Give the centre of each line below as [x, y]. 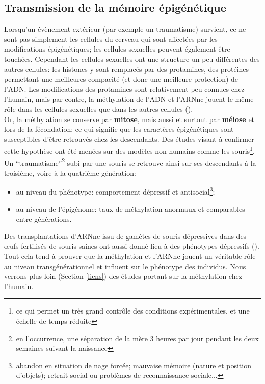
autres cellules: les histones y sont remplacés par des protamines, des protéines [127, 69]
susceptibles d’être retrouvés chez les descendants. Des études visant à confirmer [129, 139]
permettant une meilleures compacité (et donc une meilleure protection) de [121, 79]
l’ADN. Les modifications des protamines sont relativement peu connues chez [124, 89]
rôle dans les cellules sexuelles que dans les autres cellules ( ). [99, 109]
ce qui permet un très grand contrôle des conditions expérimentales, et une [133, 311]
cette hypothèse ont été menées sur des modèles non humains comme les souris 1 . [129, 150]
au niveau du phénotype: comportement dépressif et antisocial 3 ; [115, 191]
